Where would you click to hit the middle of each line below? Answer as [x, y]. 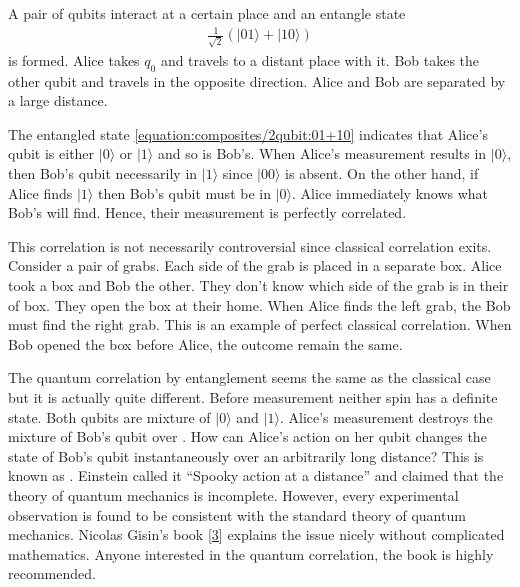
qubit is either [51, 153]
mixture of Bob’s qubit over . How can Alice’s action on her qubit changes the [247, 436]
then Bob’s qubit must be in [184, 192]
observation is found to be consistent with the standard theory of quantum [237, 514]
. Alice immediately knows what [390, 192]
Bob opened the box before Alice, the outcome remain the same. [205, 343]
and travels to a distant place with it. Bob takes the [320, 59]
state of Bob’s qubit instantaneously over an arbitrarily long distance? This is [246, 455]
